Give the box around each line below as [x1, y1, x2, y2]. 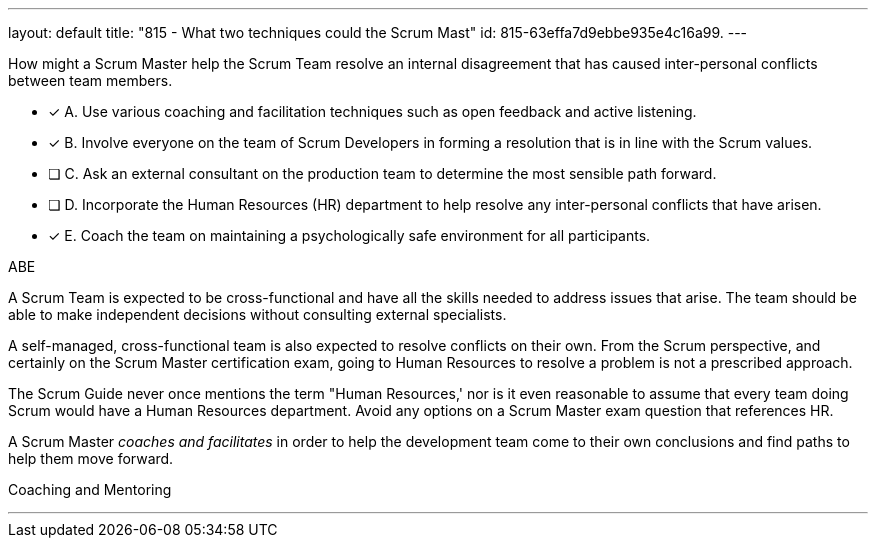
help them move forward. [8, 450, 174, 467]
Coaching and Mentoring [8, 481, 172, 498]
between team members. [8, 72, 173, 89]
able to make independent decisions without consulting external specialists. [8, 306, 507, 323]
